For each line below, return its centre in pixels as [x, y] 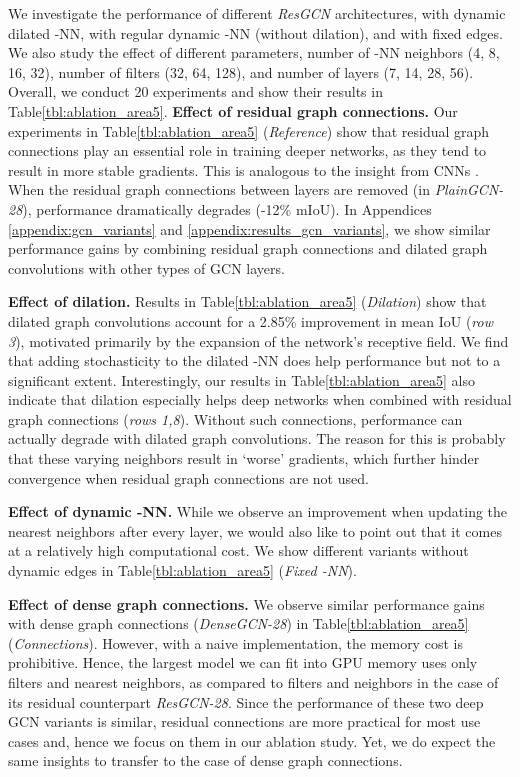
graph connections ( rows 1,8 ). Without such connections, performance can [235, 418]
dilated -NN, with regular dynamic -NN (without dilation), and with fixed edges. [255, 32]
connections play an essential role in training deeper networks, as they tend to [247, 150]
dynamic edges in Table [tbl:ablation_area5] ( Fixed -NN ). [182, 570]
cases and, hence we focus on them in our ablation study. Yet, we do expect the [252, 740]
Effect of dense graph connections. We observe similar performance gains [246, 603]
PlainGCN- [469, 189]
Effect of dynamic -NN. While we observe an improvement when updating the [258, 511]
